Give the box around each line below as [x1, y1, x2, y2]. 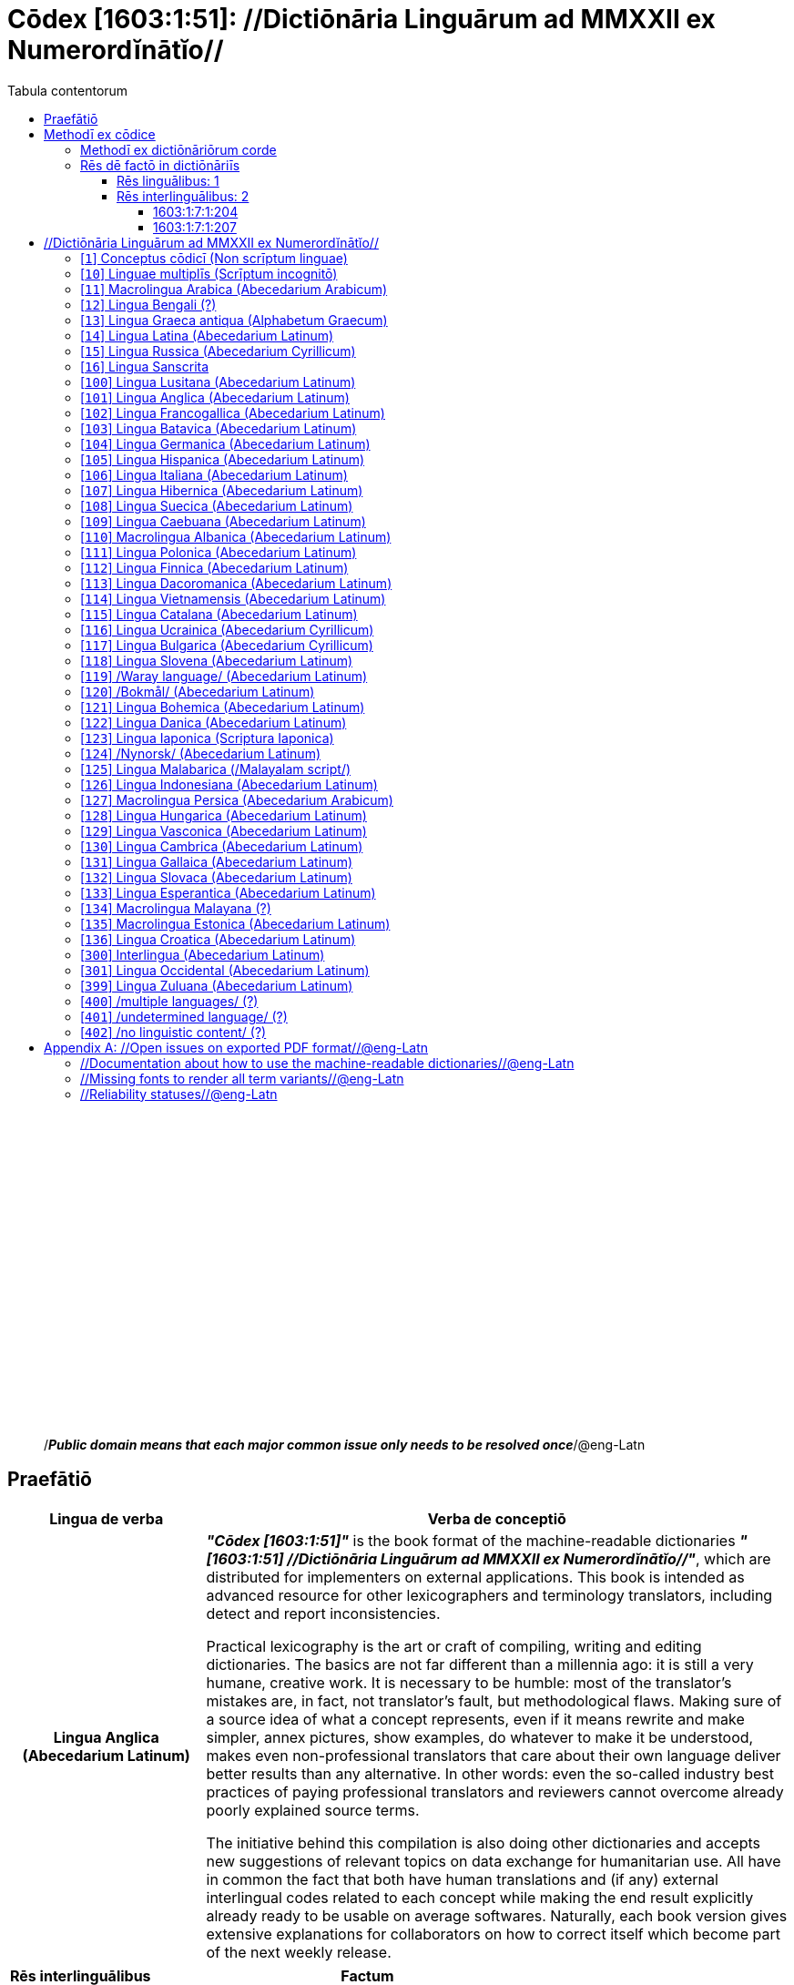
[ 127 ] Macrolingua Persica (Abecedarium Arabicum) [80, 791, 393, 808]
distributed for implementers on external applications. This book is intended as [206, 1567, 745, 1586]
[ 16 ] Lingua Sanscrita [80, 358, 209, 374]
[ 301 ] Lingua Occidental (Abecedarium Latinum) [80, 962, 370, 978]
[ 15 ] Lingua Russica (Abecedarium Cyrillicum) [80, 342, 356, 359]
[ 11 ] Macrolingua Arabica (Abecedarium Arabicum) [80, 280, 388, 297]
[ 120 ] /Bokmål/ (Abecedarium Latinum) [80, 683, 315, 699]
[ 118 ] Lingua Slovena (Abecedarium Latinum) [80, 652, 353, 668]
